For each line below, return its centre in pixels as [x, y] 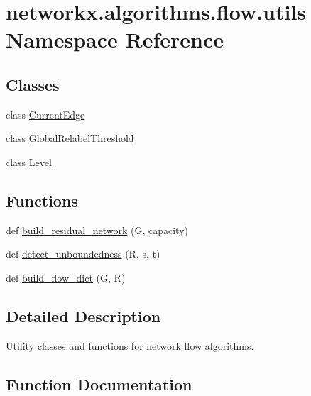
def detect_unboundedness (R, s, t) [83, 254]
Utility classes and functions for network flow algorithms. [130, 345]
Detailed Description [83, 315]
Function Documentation [99, 384]
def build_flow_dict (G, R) [66, 277]
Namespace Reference [115, 39]
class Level [29, 161]
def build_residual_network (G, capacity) [97, 230]
